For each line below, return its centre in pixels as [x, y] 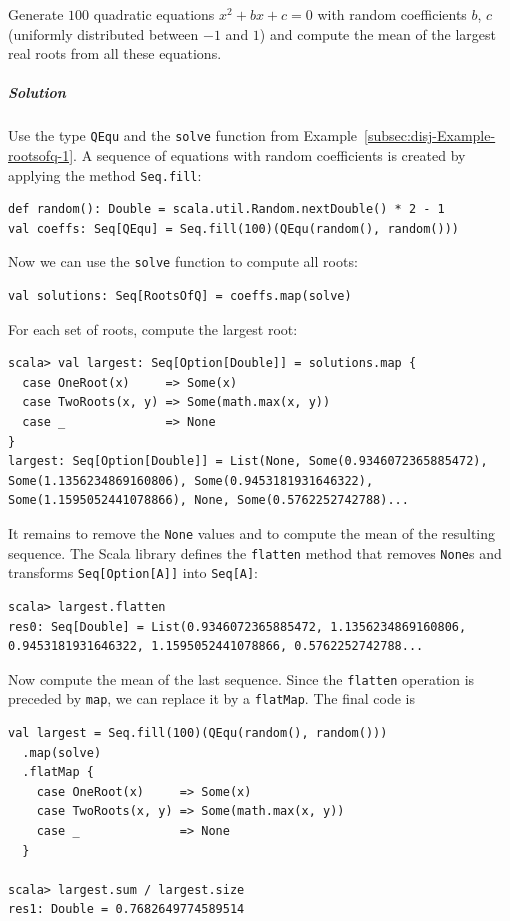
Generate [36, 14]
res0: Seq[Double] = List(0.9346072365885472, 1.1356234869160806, [237, 626]
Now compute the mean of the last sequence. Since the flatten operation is [241, 678]
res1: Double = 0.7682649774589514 [126, 909]
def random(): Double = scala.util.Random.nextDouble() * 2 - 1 [226, 209]
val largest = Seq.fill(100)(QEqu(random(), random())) [198, 733]
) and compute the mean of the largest [377, 33]
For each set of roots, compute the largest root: [153, 328]
